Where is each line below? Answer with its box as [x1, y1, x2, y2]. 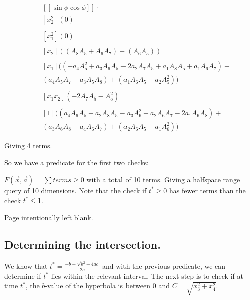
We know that [4, 260, 48, 271]
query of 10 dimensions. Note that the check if [4, 185, 147, 195]
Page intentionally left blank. [4, 212, 93, 222]
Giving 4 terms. [4, 140, 52, 151]
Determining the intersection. [4, 236, 161, 252]
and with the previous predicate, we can [102, 260, 226, 271]
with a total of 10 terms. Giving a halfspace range [86, 174, 240, 184]
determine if [4, 270, 41, 281]
